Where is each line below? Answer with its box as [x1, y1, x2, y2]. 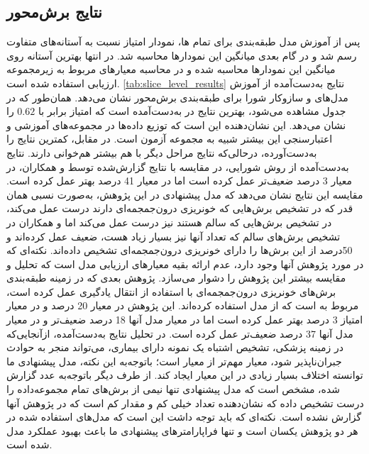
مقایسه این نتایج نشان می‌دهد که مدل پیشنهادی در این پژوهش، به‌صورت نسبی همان [6, 187, 363, 201]
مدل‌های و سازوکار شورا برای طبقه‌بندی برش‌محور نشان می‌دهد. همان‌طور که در [6, 89, 348, 104]
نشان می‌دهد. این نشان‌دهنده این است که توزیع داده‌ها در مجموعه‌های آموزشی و [6, 117, 346, 132]
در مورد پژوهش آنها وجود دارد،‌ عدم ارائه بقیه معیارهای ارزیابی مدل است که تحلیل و [6, 256, 364, 271]
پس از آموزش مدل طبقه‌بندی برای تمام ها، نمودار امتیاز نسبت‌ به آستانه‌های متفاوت [6, 34, 360, 49]
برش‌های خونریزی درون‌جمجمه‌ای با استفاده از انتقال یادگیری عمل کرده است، [6, 284, 336, 299]
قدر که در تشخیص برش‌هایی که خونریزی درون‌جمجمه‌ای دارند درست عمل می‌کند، [6, 201, 353, 216]
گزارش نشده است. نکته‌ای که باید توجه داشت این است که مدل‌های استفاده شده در [6, 409, 362, 424]
